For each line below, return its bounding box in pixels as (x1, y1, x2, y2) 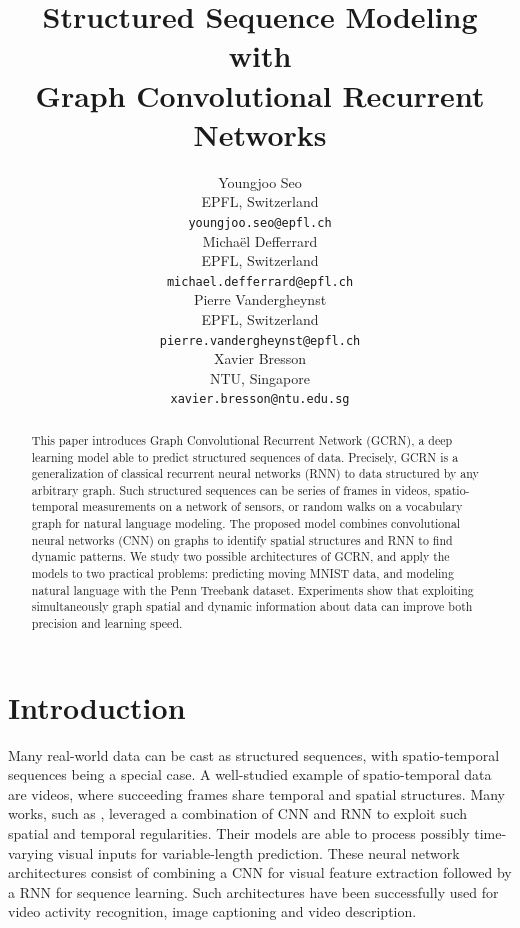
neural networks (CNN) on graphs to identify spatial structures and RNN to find (31, 531, 453, 548)
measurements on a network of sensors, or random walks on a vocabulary (82, 498, 463, 515)
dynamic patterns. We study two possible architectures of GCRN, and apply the (31, 548, 450, 565)
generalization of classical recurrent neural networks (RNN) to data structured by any (31, 465, 479, 482)
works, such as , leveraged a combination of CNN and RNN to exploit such (8, 803, 468, 824)
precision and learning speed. (31, 615, 183, 632)
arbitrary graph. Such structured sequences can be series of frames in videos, (31, 481, 431, 498)
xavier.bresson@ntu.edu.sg (170, 392, 350, 407)
